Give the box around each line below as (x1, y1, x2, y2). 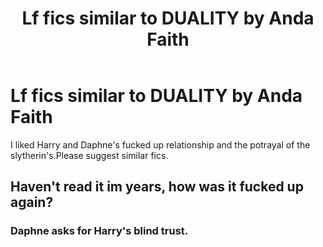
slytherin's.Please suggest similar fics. (10, 149, 169, 161)
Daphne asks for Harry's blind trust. (10, 224, 189, 238)
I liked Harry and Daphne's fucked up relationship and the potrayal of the (10, 138, 311, 151)
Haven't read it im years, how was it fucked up (10, 178, 304, 196)
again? (10, 194, 54, 211)
